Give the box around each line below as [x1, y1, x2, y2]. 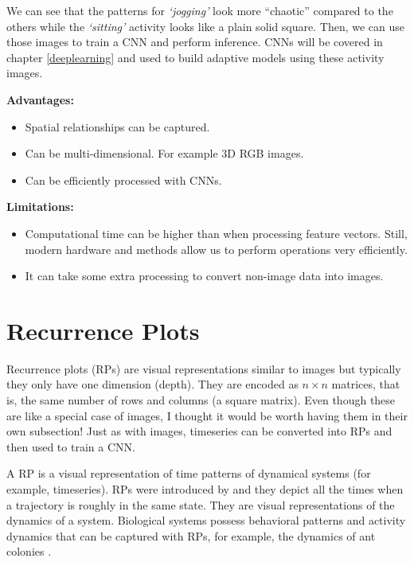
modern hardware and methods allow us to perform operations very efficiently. [25, 240, 408, 257]
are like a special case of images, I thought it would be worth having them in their [6, 407, 408, 423]
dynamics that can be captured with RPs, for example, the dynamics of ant [6, 527, 376, 544]
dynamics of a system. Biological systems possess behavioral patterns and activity [6, 512, 406, 529]
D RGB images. [227, 145, 304, 162]
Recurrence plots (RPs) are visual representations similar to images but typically [6, 360, 401, 377]
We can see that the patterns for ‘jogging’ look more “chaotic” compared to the [6, 2, 393, 18]
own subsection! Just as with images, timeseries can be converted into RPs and [6, 423, 393, 439]
